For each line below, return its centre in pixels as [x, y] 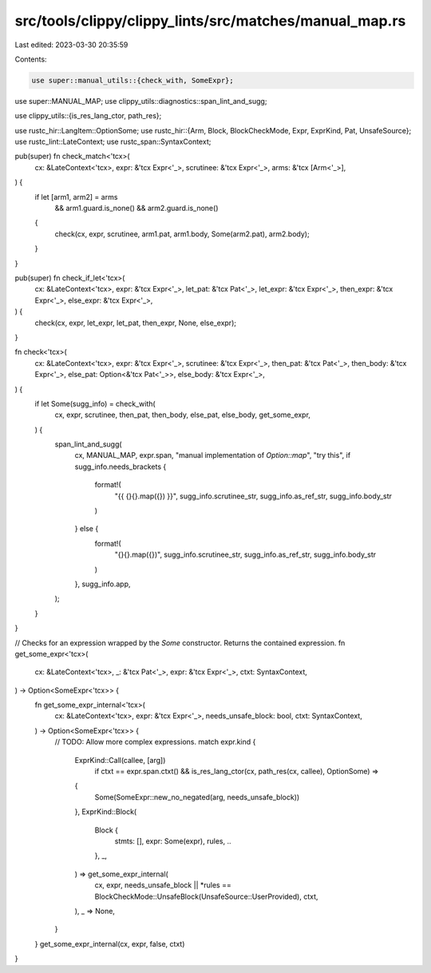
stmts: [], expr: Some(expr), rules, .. [173, 841]
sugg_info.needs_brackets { [121, 467]
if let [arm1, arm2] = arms [76, 197]
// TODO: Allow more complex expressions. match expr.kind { [155, 742]
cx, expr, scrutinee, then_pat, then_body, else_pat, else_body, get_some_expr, [183, 415]
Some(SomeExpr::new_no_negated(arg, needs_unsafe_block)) [197, 797]
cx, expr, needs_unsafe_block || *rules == [163, 885]
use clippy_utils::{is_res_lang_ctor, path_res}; [88, 116]
